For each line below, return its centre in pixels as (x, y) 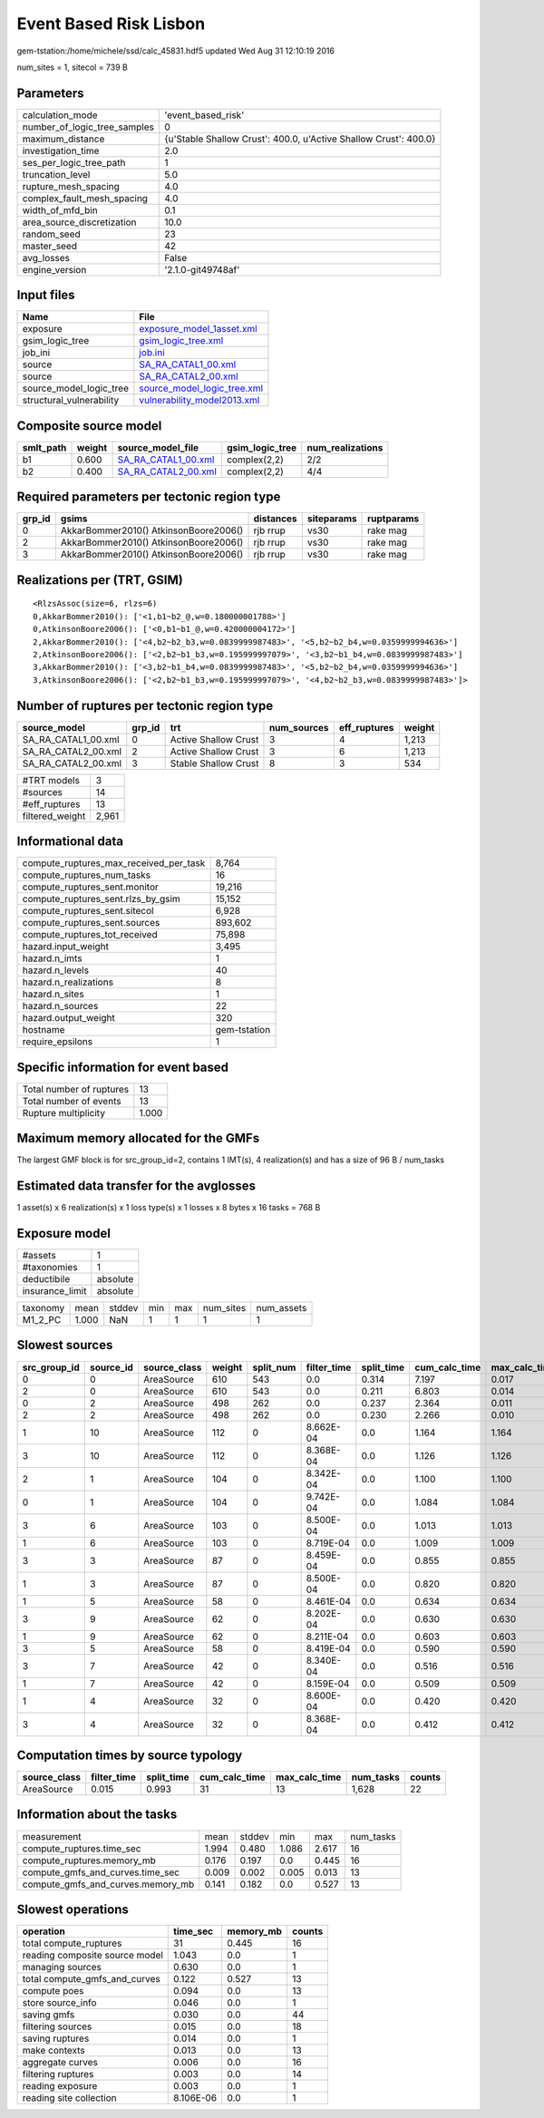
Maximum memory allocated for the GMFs (138, 1138)
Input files (46, 295)
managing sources (62, 1967)
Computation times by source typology (130, 1755)
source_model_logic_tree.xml (201, 388)
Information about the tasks (97, 1815)
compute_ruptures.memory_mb (89, 1861)
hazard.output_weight (68, 1018)
